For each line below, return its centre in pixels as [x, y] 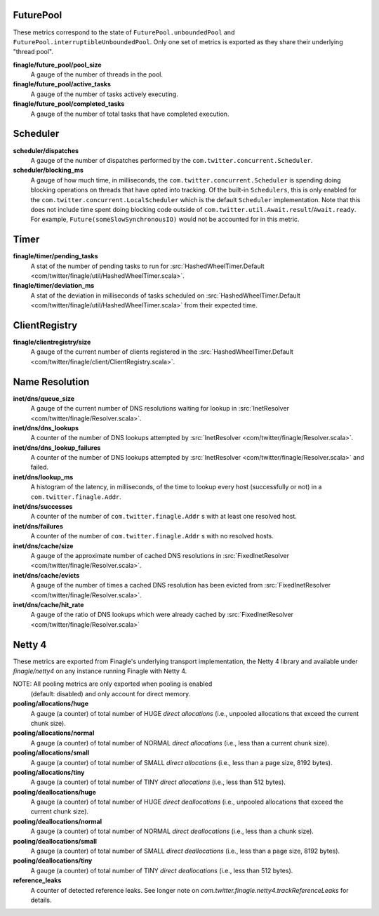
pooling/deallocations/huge [54, 792]
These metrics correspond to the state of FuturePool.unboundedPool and [124, 32]
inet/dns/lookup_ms [43, 477]
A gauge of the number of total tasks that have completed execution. [130, 114]
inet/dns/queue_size [44, 398]
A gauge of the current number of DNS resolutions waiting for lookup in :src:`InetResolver [160, 409]
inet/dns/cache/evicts [46, 575]
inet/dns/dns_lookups [46, 427]
